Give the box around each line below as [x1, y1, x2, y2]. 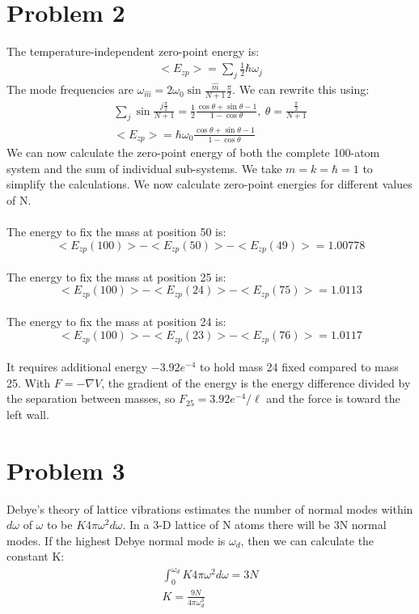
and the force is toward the [266, 390, 400, 407]
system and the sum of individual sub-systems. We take [6, 159, 282, 176]
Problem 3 [6, 453, 125, 486]
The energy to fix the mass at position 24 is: [6, 313, 226, 330]
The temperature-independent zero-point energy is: [6, 43, 260, 60]
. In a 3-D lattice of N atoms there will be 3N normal [122, 516, 387, 533]
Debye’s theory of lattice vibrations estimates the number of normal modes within [6, 500, 413, 517]
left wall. [6, 405, 49, 422]
